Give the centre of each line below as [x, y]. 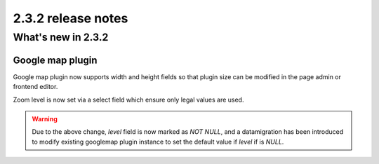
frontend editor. [35, 87]
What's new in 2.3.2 [61, 37]
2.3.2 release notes [71, 18]
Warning [45, 118]
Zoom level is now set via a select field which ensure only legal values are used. [128, 100]
